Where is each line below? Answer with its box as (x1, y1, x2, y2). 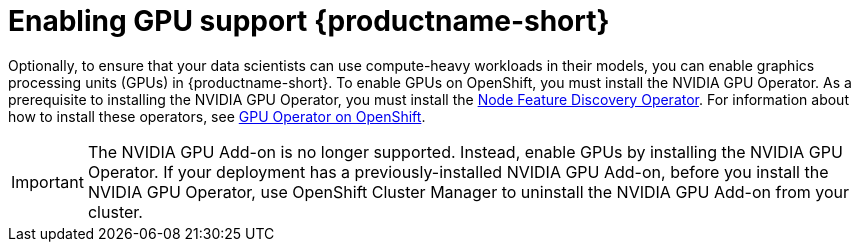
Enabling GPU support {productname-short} (8, 4, 610, 38)
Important (11, 171, 84, 192)
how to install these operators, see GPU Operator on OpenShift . (8, 107, 426, 125)
